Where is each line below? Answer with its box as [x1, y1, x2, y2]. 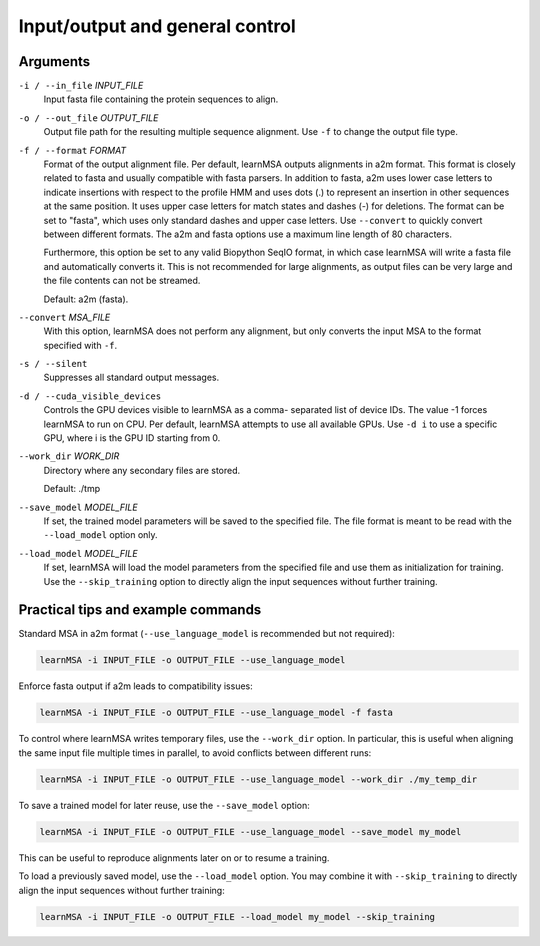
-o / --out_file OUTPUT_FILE [18, 111, 159, 124]
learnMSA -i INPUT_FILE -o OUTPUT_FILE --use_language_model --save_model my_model [39, 826, 462, 837]
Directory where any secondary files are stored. [43, 464, 241, 476]
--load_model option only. [43, 529, 159, 541]
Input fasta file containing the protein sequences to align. [43, 93, 279, 105]
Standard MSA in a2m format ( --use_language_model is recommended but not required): [18, 628, 395, 640]
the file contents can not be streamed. [43, 275, 201, 287]
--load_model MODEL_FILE [18, 547, 139, 559]
